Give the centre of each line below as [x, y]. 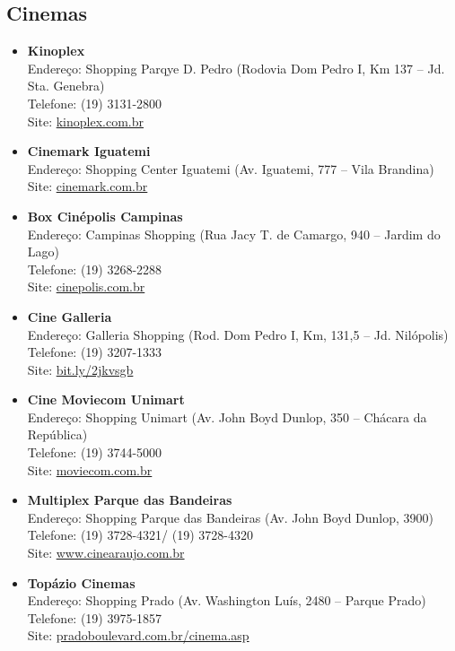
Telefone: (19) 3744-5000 [95, 452]
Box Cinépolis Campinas [105, 216]
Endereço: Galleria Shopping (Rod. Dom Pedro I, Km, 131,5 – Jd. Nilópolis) [238, 334]
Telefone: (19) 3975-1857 [95, 617]
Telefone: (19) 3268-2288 [95, 269]
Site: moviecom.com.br [90, 469]
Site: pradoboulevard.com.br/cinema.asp [138, 635]
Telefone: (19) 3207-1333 [95, 352]
